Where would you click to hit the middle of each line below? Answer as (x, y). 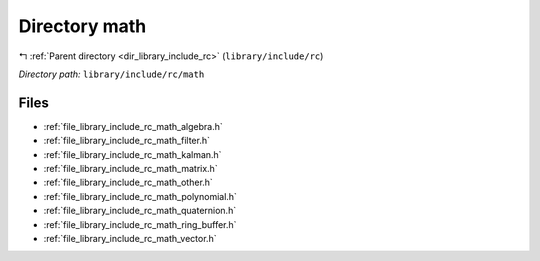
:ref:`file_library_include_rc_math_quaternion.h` (140, 211)
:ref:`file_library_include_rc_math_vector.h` (130, 238)
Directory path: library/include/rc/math (111, 74)
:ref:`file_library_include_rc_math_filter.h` (126, 141)
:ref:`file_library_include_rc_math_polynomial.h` (140, 196)
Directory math (82, 26)
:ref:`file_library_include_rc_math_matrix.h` (131, 169)
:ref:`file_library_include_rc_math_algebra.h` (133, 126)
